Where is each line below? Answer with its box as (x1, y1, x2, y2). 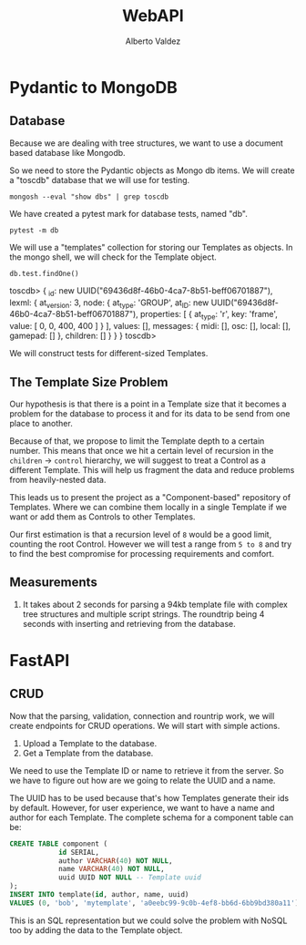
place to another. (9, 417, 73, 428)
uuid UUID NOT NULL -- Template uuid (57, 873, 202, 882)
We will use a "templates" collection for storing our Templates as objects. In (9, 241, 293, 252)
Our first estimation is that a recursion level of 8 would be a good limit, (9, 529, 272, 539)
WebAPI (122, 5, 184, 26)
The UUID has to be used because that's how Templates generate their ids (9, 792, 290, 803)
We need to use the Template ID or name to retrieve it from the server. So (9, 765, 284, 776)
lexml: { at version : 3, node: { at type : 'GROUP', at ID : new (9, 297, 209, 310)
